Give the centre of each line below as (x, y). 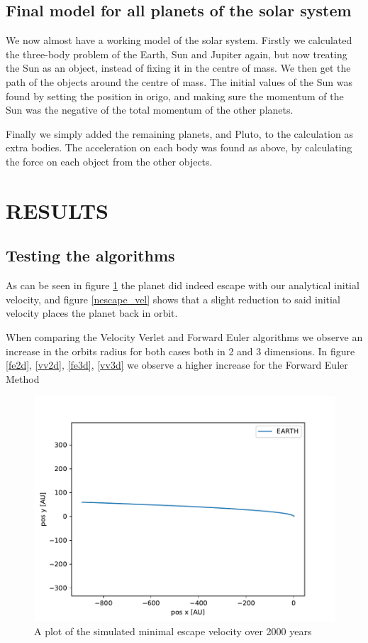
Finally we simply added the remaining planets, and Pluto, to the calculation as (179, 133)
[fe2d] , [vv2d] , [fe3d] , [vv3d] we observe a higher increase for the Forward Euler (177, 365)
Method (23, 378)
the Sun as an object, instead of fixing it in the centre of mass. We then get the (178, 68)
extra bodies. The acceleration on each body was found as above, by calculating (179, 147)
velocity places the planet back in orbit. (92, 313)
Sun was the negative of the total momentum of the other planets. (150, 110)
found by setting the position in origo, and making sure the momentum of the (175, 96)
